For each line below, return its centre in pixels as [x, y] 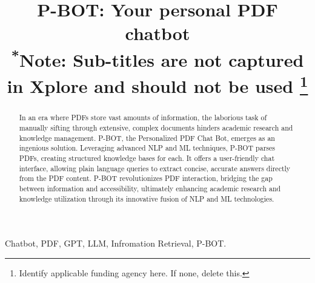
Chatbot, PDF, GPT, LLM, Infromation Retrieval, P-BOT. [116, 243]
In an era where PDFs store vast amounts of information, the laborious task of [143, 118]
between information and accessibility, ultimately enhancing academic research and [150, 188]
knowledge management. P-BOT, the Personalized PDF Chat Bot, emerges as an [147, 138]
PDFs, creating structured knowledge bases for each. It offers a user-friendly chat [147, 158]
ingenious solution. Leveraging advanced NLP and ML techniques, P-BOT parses [147, 148]
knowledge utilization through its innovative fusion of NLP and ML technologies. [147, 198]
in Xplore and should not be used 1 [157, 85]
